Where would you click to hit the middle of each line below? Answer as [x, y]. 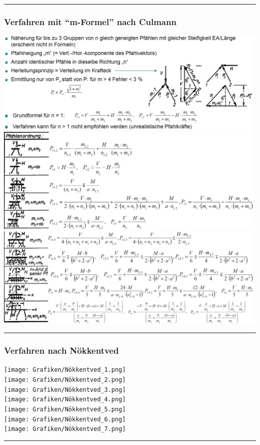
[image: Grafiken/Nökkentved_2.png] [65, 380]
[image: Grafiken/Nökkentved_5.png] [65, 410]
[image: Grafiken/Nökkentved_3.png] [65, 390]
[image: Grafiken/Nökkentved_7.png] [65, 429]
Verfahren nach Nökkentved [61, 350]
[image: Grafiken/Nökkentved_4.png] [65, 400]
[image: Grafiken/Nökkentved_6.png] [65, 419]
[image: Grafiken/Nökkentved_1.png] [65, 370]
